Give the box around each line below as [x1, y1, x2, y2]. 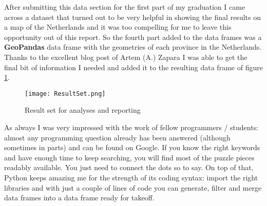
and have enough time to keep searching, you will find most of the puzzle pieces [4, 152, 255, 162]
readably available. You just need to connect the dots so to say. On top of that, [4, 162, 254, 173]
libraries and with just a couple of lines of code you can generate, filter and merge [4, 182, 262, 193]
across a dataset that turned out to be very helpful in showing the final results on [4, 11, 261, 22]
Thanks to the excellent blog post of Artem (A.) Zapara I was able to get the [4, 51, 247, 62]
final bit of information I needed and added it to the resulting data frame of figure [4, 61, 263, 72]
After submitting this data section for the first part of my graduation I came [4, 2, 245, 12]
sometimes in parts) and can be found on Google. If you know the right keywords [4, 142, 260, 153]
